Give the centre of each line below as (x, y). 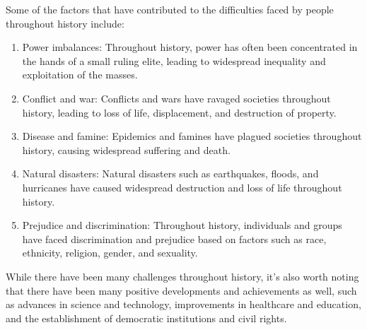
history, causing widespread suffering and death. (126, 149)
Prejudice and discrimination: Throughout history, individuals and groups (182, 225)
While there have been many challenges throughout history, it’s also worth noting (182, 276)
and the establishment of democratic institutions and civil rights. (146, 318)
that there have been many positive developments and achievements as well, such (181, 290)
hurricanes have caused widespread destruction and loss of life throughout (182, 187)
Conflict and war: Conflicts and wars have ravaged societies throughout (176, 98)
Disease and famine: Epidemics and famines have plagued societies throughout (192, 136)
